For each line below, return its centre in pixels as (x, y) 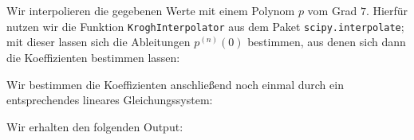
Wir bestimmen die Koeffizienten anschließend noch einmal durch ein (175, 84)
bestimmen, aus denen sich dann (327, 42)
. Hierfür (387, 11)
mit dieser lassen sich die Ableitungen (99, 42)
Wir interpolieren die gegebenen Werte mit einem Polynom (151, 11)
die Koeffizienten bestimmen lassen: (93, 58)
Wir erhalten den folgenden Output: (95, 126)
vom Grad (332, 11)
